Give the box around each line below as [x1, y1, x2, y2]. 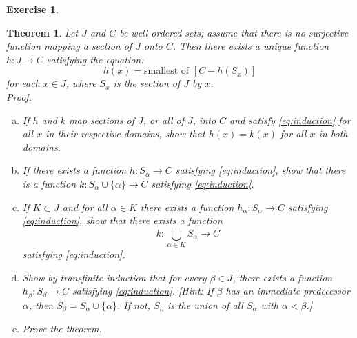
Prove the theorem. [22, 321, 102, 336]
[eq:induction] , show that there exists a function [22, 213, 223, 228]
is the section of [113, 76, 181, 90]
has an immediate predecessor [225, 284, 350, 298]
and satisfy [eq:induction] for [229, 112, 351, 127]
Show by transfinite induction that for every [22, 270, 207, 284]
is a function [22, 176, 76, 190]
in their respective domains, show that [45, 126, 205, 141]
